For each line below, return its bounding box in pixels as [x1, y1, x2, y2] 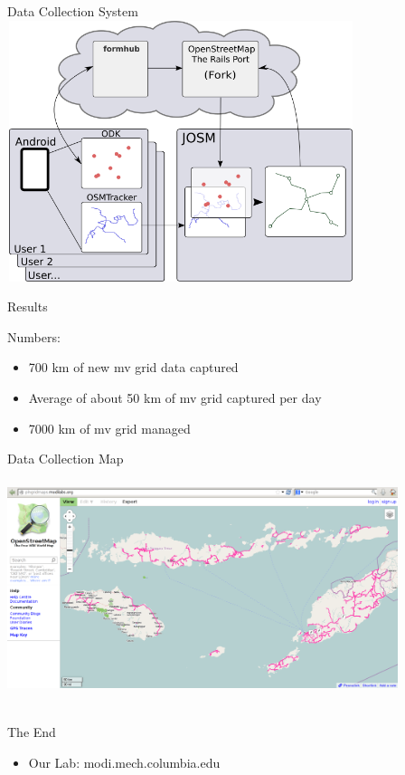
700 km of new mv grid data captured [28, 358, 239, 377]
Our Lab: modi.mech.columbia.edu [28, 752, 221, 771]
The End [7, 722, 56, 742]
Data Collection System [7, 2, 138, 20]
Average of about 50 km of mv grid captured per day [28, 387, 322, 407]
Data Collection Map [7, 449, 124, 468]
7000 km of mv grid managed [28, 418, 191, 437]
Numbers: [7, 327, 61, 346]
